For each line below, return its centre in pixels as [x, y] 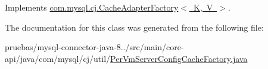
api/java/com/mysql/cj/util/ [58, 58]
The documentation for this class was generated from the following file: [134, 27]
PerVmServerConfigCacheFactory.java [179, 58]
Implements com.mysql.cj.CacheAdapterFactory [92, 7]
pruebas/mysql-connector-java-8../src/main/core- [94, 47]
